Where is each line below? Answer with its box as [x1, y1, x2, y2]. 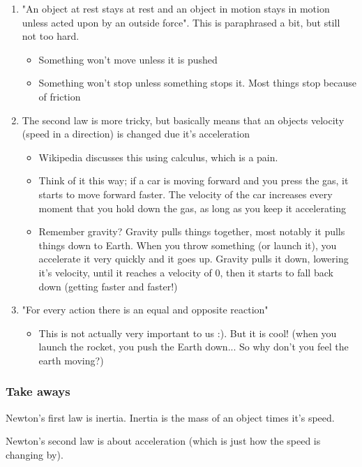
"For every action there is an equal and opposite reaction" [22, 302, 269, 317]
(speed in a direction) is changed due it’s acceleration [22, 126, 250, 141]
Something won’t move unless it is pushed [38, 52, 218, 66]
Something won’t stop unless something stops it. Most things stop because [38, 75, 356, 90]
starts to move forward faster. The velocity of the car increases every [38, 186, 333, 201]
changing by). [6, 447, 63, 461]
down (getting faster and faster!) [38, 279, 178, 293]
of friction [38, 89, 81, 103]
